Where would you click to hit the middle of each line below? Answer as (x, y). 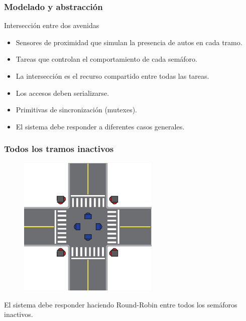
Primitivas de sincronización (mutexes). (77, 110)
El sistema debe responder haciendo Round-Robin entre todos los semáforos (121, 304)
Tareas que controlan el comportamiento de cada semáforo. (106, 59)
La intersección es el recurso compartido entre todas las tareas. (112, 76)
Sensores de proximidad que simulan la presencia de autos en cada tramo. (129, 42)
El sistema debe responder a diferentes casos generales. (100, 126)
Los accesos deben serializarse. (63, 93)
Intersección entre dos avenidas (52, 25)
